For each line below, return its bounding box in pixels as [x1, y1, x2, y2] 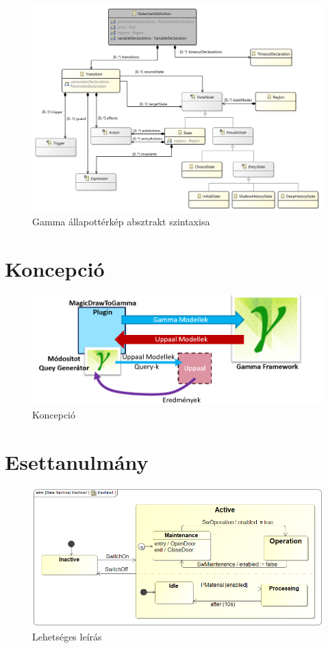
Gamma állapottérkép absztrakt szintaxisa [32, 214, 210, 229]
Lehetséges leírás [32, 629, 102, 643]
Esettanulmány [5, 447, 149, 475]
